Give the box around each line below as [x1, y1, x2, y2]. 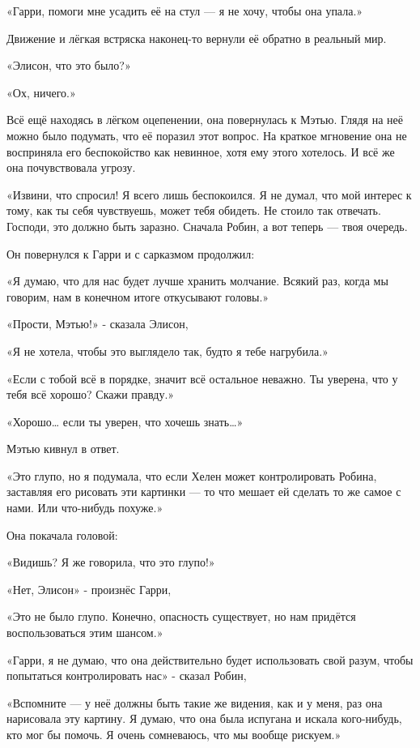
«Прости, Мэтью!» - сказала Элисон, [6, 315, 189, 332]
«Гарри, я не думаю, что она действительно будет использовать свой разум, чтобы [6, 651, 414, 668]
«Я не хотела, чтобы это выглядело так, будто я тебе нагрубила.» [6, 342, 329, 359]
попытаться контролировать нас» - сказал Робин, [6, 667, 247, 684]
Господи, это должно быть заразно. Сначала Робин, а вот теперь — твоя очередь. [6, 217, 408, 234]
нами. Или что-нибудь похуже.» [6, 499, 163, 516]
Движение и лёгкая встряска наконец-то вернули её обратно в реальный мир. [6, 29, 387, 46]
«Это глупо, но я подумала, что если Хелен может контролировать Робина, [6, 467, 377, 484]
